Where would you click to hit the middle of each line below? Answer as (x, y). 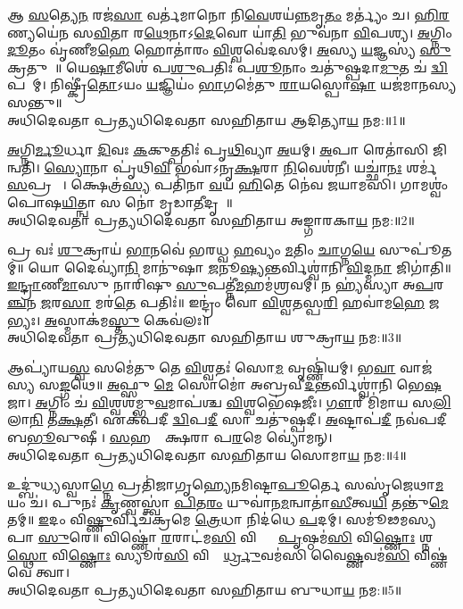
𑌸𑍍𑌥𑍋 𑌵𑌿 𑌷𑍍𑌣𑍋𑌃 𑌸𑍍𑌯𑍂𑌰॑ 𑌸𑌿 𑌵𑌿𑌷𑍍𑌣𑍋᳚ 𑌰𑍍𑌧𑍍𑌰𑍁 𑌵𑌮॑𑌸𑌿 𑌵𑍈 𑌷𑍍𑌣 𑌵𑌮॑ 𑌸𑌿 (209, 554)
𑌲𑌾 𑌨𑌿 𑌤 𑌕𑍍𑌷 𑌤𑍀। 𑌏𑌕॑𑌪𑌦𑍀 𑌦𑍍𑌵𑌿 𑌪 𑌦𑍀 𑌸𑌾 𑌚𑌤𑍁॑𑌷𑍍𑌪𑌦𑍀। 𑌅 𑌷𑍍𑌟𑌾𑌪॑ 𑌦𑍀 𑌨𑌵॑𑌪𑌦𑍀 (227, 419)
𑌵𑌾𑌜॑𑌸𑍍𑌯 (416, 367)
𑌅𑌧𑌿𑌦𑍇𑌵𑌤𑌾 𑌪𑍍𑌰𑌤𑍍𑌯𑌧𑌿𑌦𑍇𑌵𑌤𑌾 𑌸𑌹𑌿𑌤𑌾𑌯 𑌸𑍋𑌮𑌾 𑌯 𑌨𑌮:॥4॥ (207, 454)
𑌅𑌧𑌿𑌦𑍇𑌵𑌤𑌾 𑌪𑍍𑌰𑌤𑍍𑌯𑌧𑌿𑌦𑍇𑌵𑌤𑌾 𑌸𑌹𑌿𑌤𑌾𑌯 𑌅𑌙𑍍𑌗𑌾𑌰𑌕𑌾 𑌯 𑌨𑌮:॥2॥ (211, 219)
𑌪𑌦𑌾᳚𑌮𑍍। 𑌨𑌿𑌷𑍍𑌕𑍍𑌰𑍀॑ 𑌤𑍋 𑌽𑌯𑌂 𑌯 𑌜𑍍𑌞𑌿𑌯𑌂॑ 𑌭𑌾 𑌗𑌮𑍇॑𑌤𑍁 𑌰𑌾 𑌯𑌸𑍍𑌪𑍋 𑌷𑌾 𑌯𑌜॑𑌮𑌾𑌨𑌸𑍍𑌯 (232, 84)
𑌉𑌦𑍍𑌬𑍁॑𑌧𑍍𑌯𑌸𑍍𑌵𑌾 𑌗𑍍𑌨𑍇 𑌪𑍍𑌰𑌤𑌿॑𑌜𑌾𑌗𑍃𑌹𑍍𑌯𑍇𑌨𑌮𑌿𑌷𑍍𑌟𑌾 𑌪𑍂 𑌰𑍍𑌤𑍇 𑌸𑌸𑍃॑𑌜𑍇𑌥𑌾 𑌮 (226, 484)
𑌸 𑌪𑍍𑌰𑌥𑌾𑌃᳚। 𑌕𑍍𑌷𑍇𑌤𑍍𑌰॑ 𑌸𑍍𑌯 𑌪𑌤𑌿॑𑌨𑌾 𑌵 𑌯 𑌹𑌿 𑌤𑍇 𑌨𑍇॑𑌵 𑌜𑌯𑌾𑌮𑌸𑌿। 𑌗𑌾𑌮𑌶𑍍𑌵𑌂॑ (228, 184)
